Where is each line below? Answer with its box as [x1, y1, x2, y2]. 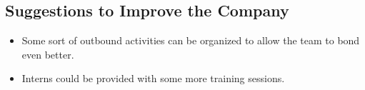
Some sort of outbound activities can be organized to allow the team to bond [21, 33, 360, 48]
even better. [21, 46, 74, 61]
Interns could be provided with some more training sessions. [21, 71, 285, 86]
